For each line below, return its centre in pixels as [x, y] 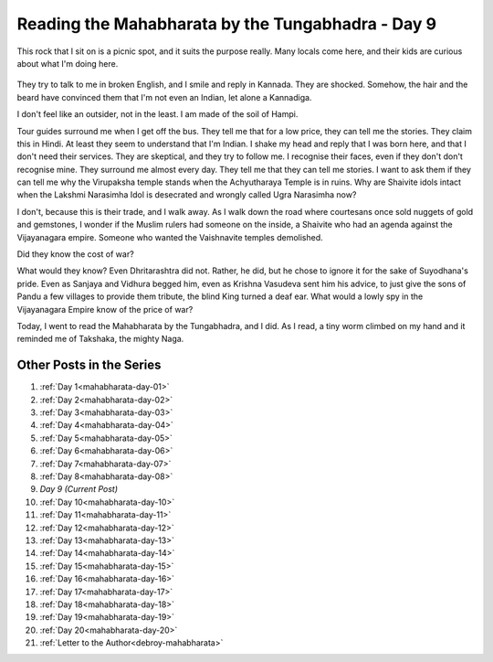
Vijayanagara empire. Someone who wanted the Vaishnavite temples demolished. [170, 237]
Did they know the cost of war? [75, 254]
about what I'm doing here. [68, 63]
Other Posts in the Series [89, 365]
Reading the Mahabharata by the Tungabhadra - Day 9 [227, 24]
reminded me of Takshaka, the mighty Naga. [100, 339]
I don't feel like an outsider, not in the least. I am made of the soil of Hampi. [157, 114]
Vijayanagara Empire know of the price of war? [105, 309]
